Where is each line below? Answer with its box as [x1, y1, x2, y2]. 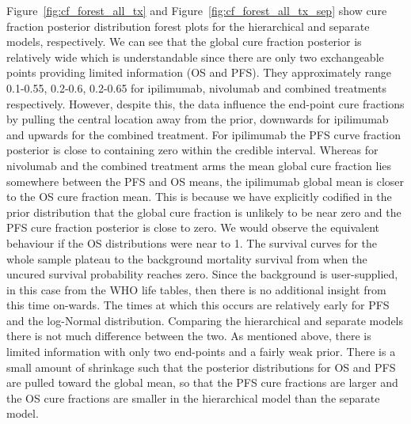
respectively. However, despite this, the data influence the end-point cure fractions [6, 95, 405, 112]
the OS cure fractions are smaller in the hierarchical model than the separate [6, 389, 380, 406]
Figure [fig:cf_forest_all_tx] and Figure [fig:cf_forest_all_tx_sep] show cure [6, 2, 387, 18]
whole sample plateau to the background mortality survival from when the [6, 250, 367, 267]
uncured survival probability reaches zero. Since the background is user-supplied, [6, 266, 398, 282]
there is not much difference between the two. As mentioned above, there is [6, 327, 371, 344]
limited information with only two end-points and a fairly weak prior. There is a [6, 343, 396, 360]
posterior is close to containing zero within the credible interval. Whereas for [6, 142, 379, 158]
